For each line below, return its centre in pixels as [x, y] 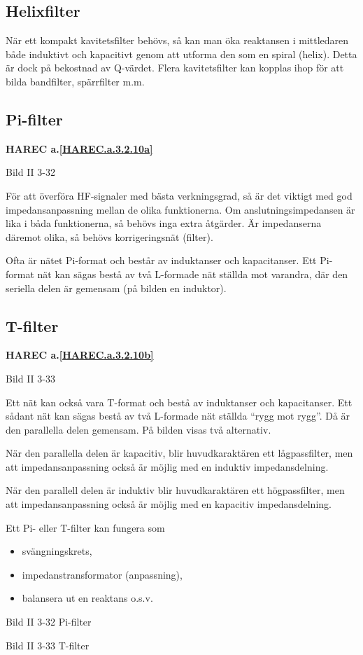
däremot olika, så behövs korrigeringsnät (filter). [109, 236]
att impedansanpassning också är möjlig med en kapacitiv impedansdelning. [169, 504]
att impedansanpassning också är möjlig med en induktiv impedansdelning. [167, 466]
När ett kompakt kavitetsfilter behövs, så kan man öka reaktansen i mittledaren [177, 40]
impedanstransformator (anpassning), [102, 574]
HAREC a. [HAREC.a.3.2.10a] [79, 148]
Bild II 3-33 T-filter [48, 645]
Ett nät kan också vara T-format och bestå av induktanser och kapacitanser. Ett [179, 402]
